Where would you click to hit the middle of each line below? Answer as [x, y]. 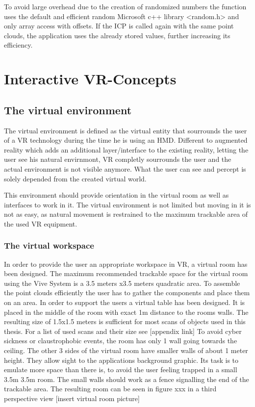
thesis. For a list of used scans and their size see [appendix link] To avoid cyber [123, 331]
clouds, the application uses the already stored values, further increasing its [117, 35]
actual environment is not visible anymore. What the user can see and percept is [125, 168]
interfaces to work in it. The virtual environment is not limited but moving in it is [127, 204]
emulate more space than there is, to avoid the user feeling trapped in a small [121, 369]
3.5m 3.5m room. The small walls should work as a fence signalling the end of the [127, 379]
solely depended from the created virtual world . [75, 178]
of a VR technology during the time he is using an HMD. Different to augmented [126, 140]
